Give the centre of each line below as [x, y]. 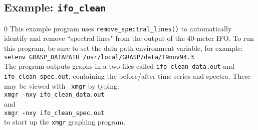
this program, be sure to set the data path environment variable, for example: [123, 48]
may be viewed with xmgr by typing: [62, 85]
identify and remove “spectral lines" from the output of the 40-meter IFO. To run [129, 38]
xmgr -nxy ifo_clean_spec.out [54, 113]
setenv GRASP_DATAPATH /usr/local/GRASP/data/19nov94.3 [99, 57]
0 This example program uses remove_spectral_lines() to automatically [118, 28]
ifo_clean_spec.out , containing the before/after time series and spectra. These [127, 75]
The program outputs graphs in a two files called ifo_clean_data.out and [119, 66]
